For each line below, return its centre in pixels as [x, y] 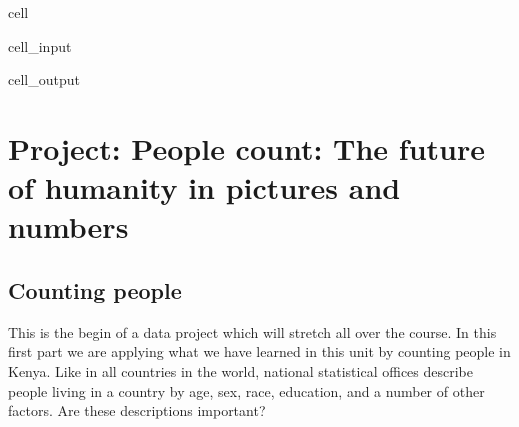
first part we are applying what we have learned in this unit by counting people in [259, 351]
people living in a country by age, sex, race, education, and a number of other [246, 390]
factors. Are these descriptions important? [137, 410]
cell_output [44, 79]
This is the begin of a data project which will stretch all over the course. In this [252, 331]
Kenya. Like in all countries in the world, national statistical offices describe [241, 370]
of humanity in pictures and [204, 187]
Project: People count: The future [247, 147]
